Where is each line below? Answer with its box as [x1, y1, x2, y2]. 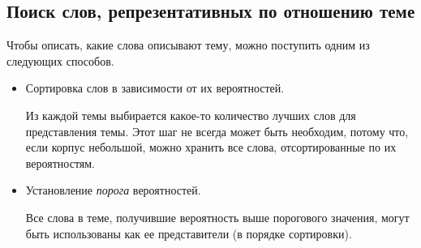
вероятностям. [25, 154, 96, 171]
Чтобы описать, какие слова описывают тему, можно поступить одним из [6, 36, 370, 53]
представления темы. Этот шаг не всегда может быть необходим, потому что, [25, 122, 409, 139]
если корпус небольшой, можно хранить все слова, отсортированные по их [25, 139, 397, 156]
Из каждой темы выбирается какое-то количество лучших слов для [25, 106, 356, 123]
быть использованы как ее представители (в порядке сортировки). [25, 224, 352, 242]
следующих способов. [6, 52, 114, 69]
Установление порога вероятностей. [25, 182, 201, 199]
